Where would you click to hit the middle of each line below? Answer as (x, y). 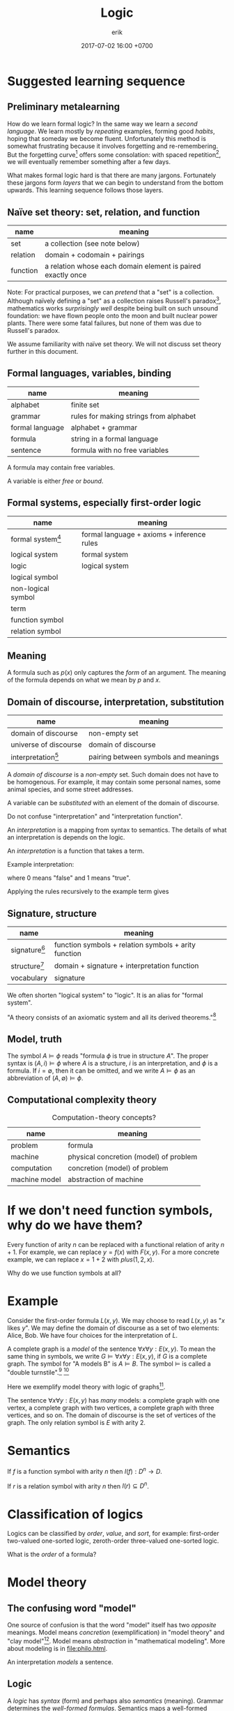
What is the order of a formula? (52, 1555)
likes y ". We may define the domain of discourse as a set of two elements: (113, 1328)
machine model (36, 1179)
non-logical (30, 588)
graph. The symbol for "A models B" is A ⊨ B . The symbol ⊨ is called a (109, 1363)
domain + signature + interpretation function (126, 966)
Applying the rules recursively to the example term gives (88, 892)
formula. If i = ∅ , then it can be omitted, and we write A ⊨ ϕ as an (101, 1071)
